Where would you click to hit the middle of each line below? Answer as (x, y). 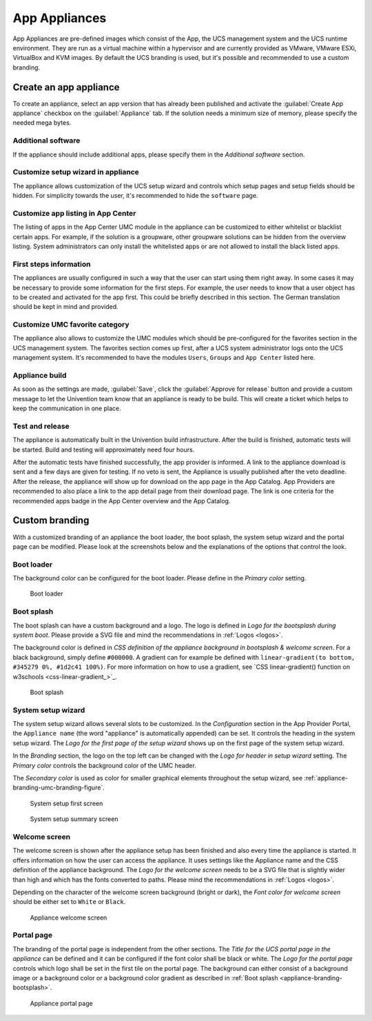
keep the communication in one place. (67, 408)
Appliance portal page (61, 1003)
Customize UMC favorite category (71, 325)
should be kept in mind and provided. (65, 307)
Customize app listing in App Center (74, 213)
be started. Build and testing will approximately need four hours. (104, 449)
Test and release (41, 426)
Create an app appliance (66, 87)
